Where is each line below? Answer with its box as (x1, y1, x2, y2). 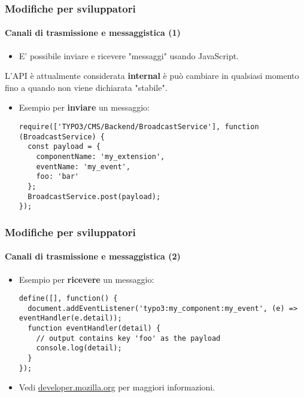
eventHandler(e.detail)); (19, 314, 122, 323)
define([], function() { (19, 294, 118, 303)
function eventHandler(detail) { (28, 324, 161, 333)
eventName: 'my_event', (36, 162, 130, 171)
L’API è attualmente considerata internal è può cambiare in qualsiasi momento (5, 69, 299, 82)
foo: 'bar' (36, 172, 80, 181)
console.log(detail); (36, 344, 122, 353)
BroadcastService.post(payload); (28, 192, 161, 201)
